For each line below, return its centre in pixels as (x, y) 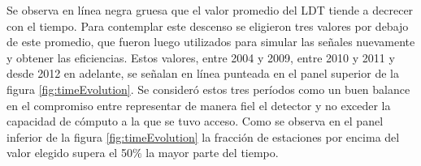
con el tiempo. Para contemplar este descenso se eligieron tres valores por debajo (208, 26)
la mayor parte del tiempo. (212, 153)
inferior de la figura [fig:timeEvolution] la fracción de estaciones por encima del (203, 136)
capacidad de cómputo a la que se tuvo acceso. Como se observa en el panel (195, 121)
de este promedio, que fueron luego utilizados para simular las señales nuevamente (211, 42)
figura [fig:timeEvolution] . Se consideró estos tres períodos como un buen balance (208, 89)
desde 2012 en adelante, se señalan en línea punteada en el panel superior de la (203, 73)
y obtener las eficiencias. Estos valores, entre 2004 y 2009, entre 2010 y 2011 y (201, 57)
